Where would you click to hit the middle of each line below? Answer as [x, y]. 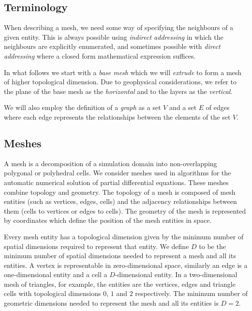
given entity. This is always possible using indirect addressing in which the [114, 37]
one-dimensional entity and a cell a [56, 274]
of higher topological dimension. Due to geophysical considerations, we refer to [120, 82]
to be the [212, 246]
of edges [218, 107]
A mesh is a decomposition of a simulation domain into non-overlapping [111, 163]
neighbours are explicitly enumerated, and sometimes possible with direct [112, 46]
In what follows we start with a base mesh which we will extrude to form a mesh [123, 72]
